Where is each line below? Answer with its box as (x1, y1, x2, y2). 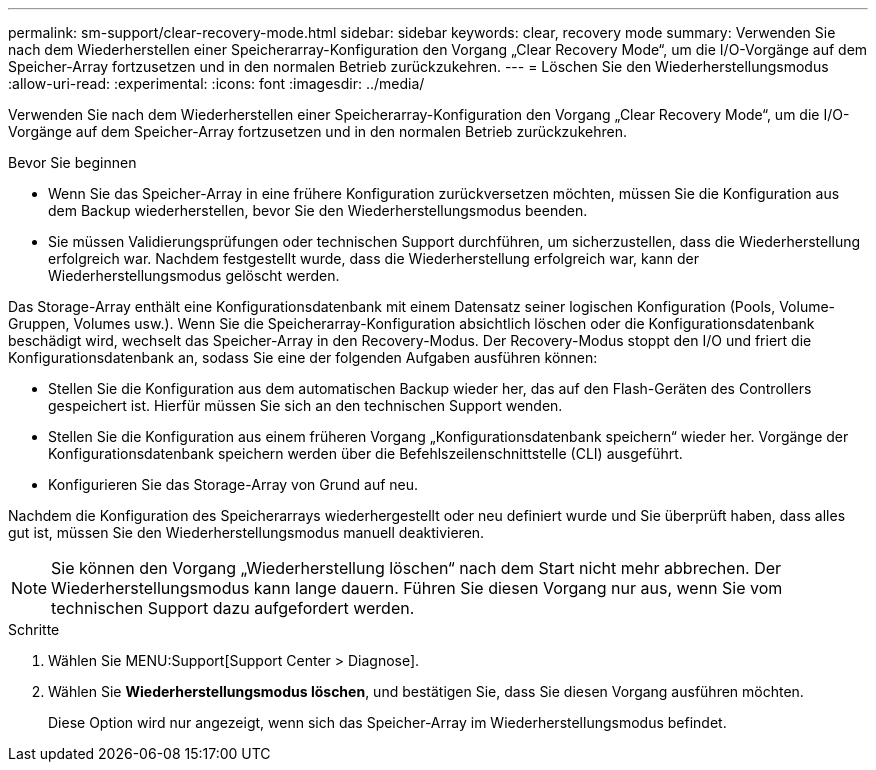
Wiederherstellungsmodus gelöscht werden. (48, 267, 340, 284)
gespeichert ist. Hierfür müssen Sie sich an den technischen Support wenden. (48, 397, 563, 414)
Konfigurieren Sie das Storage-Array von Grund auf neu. (48, 476, 419, 493)
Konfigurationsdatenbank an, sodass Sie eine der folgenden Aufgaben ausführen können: (8, 349, 598, 366)
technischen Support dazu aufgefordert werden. (51, 598, 415, 618)
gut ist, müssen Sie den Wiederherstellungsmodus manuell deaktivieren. (8, 524, 485, 541)
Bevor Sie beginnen (8, 154, 137, 171)
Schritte (8, 621, 60, 638)
